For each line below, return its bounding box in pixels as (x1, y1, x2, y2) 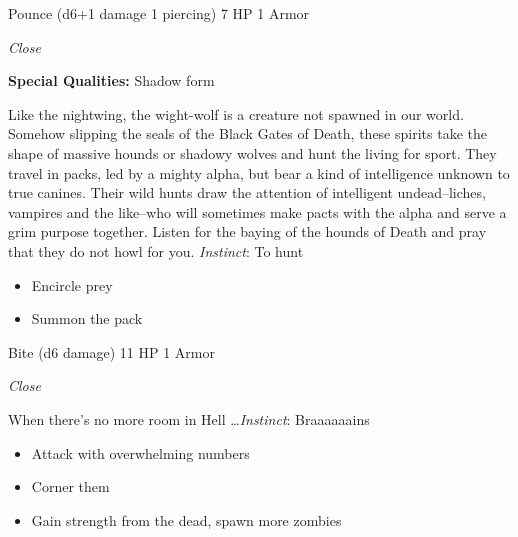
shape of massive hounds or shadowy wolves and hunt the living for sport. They (8, 142, 497, 163)
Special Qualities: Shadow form (8, 70, 215, 91)
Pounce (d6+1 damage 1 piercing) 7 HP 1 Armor (8, 3, 310, 23)
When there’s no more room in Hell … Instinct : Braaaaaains (8, 408, 370, 429)
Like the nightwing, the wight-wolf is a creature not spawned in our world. (8, 103, 464, 124)
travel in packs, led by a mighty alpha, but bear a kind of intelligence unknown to (8, 162, 510, 183)
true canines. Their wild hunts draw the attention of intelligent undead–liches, (8, 182, 486, 203)
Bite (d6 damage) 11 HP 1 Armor (8, 341, 215, 362)
